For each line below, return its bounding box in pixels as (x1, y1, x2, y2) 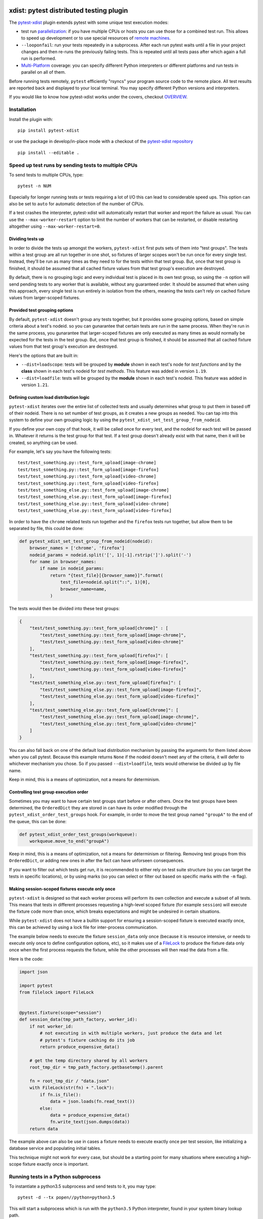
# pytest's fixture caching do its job (39, 1037, 135, 1043)
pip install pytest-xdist (18, 127, 80, 133)
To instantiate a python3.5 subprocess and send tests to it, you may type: (9, 1183, 156, 1189)
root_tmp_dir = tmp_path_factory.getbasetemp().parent (29, 1064, 163, 1070)
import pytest (19, 983, 53, 988)
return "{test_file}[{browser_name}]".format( (50, 572, 163, 578)
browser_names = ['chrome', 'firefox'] (29, 545, 125, 551)
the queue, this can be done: (9, 818, 67, 824)
